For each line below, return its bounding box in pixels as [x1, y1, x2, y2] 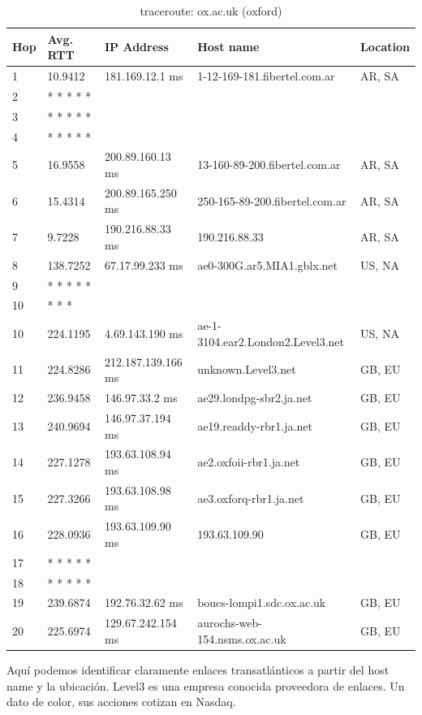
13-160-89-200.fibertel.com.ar [197, 156, 341, 173]
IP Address [104, 38, 169, 55]
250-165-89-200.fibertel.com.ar [197, 192, 347, 209]
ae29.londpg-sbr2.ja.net [197, 389, 312, 406]
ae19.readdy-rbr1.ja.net [197, 417, 312, 434]
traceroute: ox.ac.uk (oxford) [140, 2, 282, 19]
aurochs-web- [197, 614, 262, 631]
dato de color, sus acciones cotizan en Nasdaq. [6, 693, 236, 710]
